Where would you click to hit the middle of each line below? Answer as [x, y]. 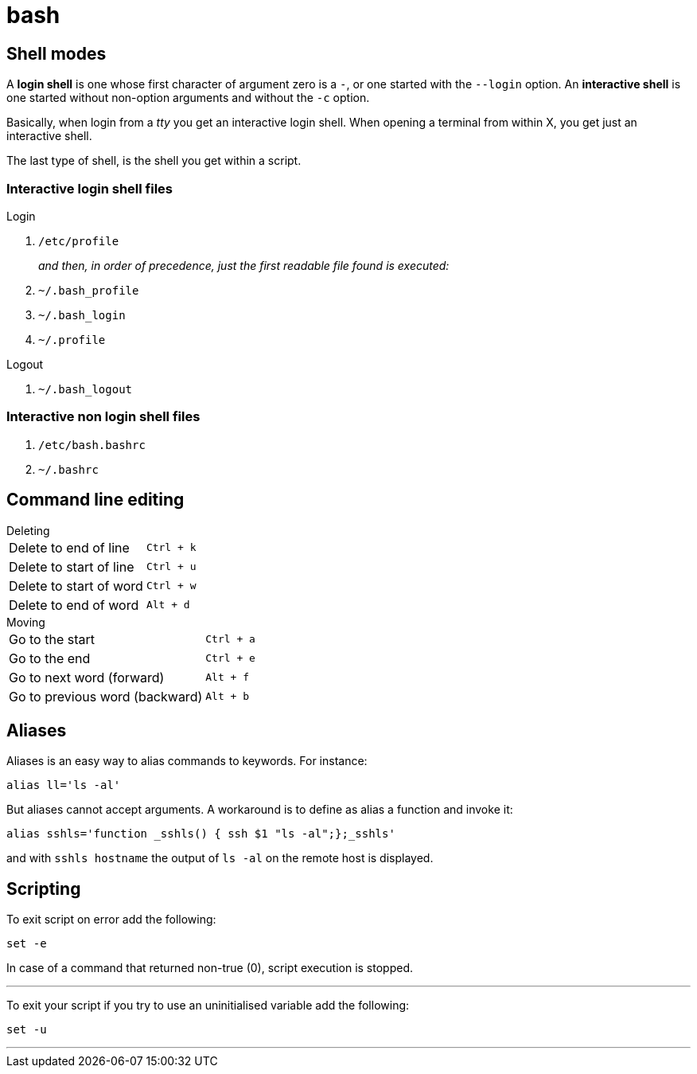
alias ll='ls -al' [64, 785]
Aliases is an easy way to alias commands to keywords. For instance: [187, 761]
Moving [26, 622]
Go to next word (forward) [87, 677]
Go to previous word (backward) [106, 696]
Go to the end [50, 658]
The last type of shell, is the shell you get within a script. [154, 161]
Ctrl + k [171, 548]
